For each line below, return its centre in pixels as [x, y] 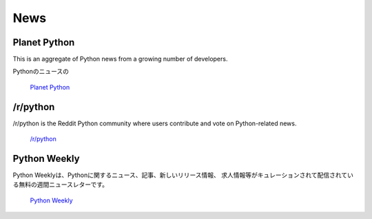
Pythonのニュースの [41, 72]
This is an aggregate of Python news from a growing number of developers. [120, 59]
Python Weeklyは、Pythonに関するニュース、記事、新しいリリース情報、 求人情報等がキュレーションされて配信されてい [183, 175]
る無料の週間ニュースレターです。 [61, 185]
